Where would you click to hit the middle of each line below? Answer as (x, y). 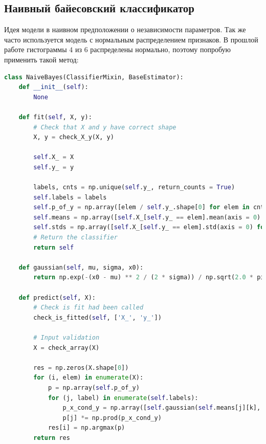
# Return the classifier (75, 238)
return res (52, 438)
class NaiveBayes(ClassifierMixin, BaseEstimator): (94, 77)
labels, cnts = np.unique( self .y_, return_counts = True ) (134, 187)
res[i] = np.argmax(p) (86, 428)
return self (54, 247)
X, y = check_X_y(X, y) (74, 137)
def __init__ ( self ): (53, 87)
